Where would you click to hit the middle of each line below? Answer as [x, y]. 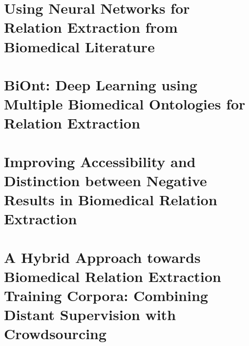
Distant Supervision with [90, 314]
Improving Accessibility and [100, 161]
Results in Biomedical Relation [111, 200]
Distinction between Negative [105, 180]
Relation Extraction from [91, 27]
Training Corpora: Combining [106, 295]
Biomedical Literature [79, 46]
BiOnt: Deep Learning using [101, 84]
